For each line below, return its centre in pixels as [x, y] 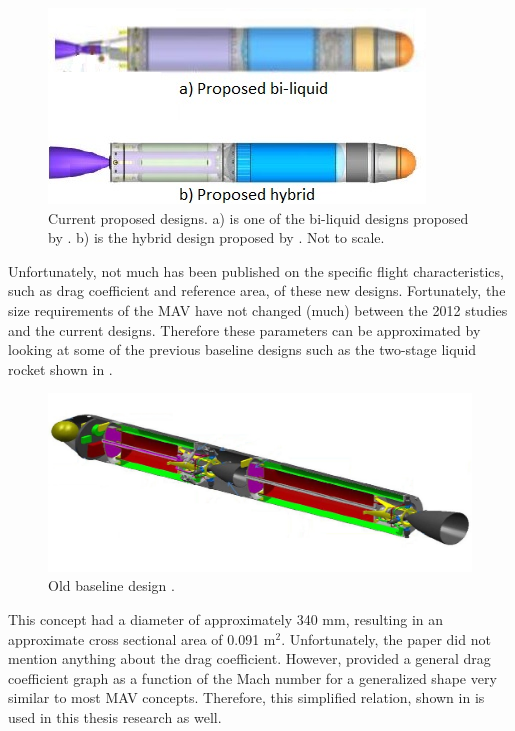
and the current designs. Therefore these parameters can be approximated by [244, 329]
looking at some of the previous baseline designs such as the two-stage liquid [242, 349]
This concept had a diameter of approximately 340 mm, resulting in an [226, 618]
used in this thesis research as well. [115, 716]
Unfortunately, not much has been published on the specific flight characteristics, [256, 270]
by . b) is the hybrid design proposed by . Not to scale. [216, 237]
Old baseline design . [111, 585]
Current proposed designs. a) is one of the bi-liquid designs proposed [258, 217]
